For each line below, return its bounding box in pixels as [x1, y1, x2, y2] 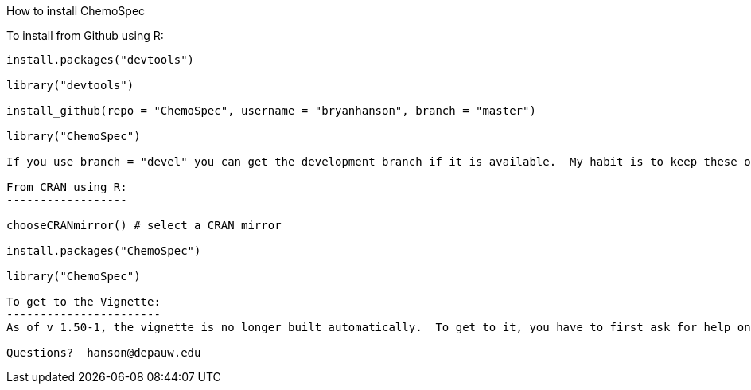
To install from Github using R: [6, 29, 164, 42]
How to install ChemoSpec [6, 4, 146, 18]
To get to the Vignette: [6, 295, 161, 308]
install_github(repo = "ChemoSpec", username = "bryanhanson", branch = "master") [6, 104, 536, 117]
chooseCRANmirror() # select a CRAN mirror [6, 219, 282, 232]
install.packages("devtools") [6, 53, 195, 66]
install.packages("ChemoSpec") [6, 244, 201, 257]
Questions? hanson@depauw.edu [6, 346, 201, 359]
